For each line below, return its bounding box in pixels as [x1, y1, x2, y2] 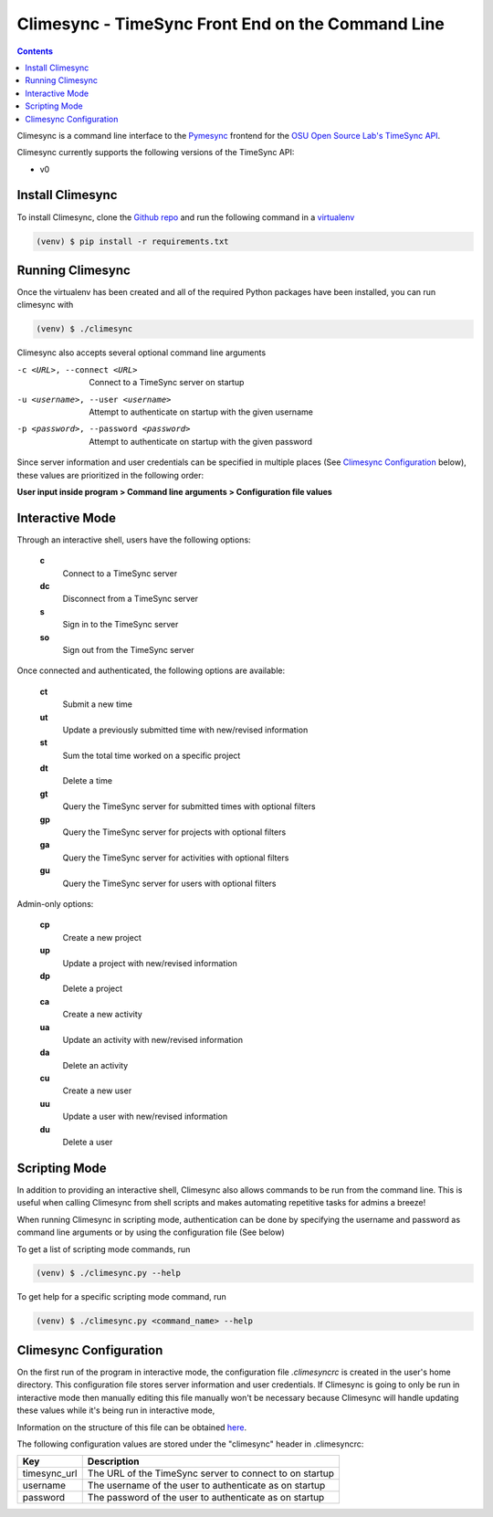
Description [87, 1455, 141, 1468]
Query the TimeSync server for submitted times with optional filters [62, 801, 316, 812]
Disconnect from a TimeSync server [62, 594, 199, 605]
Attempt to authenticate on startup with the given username [89, 406, 314, 417]
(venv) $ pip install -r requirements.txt [36, 236, 229, 247]
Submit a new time [62, 699, 132, 710]
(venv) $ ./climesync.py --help [36, 1268, 182, 1279]
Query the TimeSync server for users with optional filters [62, 878, 277, 889]
